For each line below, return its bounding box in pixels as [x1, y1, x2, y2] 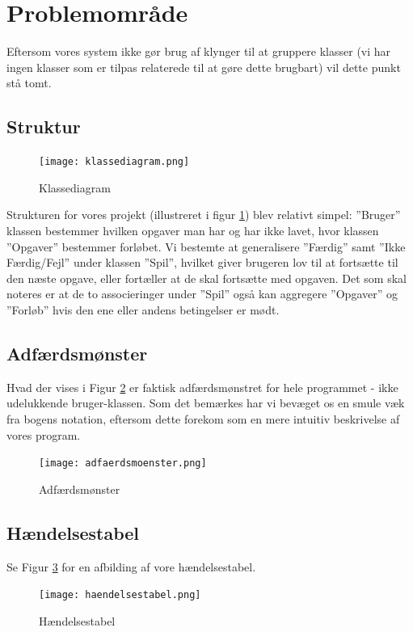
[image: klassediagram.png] [39, 156, 190, 168]
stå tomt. [6, 74, 52, 91]
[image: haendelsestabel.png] [39, 589, 201, 601]
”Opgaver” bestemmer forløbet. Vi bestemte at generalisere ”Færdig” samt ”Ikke [6, 238, 406, 255]
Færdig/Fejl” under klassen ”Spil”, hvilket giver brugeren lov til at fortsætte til [6, 254, 398, 271]
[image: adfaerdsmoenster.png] [39, 457, 207, 470]
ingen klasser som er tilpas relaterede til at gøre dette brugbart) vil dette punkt [6, 58, 401, 75]
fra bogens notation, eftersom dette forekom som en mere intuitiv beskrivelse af [6, 410, 400, 427]
